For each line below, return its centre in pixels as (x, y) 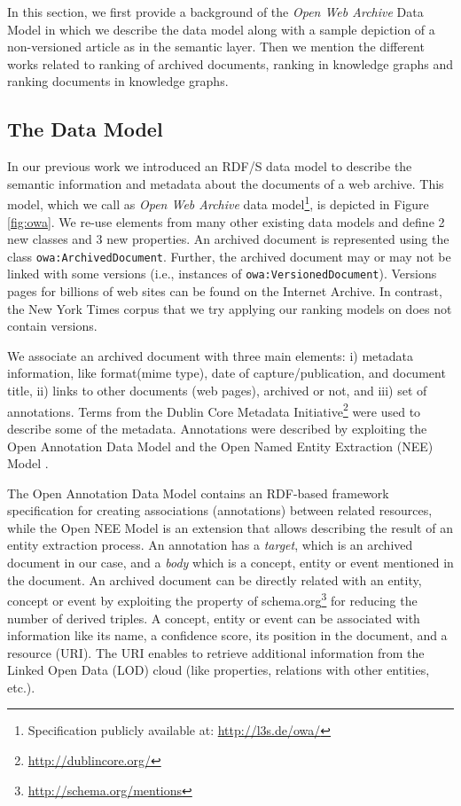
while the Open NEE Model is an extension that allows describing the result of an (230, 527)
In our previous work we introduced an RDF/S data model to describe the (210, 166)
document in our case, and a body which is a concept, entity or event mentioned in (230, 563)
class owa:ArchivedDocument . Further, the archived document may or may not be (229, 256)
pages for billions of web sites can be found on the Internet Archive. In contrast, (225, 291)
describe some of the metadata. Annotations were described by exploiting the (217, 428)
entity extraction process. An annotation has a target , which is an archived (210, 545)
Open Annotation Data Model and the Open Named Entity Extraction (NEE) (220, 446)
